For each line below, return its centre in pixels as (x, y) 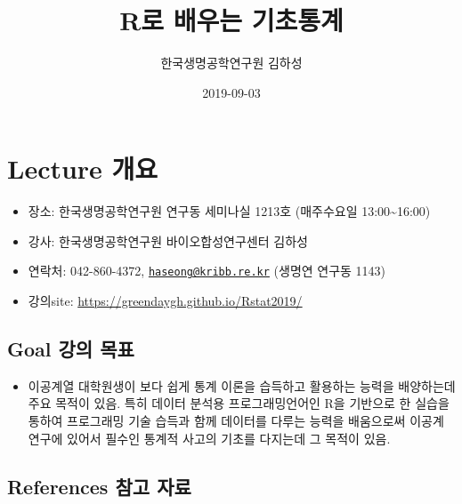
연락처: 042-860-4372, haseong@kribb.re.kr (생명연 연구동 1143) (207, 271)
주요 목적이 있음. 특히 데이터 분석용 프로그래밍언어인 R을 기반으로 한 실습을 (239, 403)
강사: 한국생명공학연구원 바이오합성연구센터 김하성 (168, 240)
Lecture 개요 (83, 168)
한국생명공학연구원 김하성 (231, 63)
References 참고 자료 (99, 486)
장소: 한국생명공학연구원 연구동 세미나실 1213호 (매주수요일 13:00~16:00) (229, 211)
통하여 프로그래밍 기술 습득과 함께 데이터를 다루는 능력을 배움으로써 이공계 (236, 421)
